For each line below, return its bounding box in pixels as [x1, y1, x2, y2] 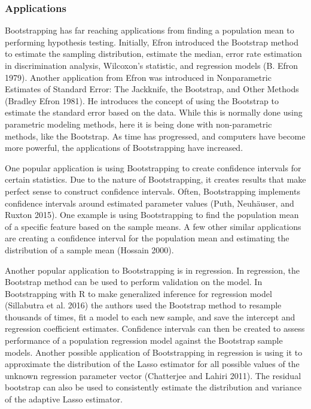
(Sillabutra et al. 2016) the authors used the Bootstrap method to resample [5, 299, 282, 311]
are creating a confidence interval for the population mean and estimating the [5, 232, 289, 244]
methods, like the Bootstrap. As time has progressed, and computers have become [5, 129, 306, 142]
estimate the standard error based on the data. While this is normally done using [5, 106, 303, 119]
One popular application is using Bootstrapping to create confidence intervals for [5, 161, 301, 174]
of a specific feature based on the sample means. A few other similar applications [5, 220, 301, 232]
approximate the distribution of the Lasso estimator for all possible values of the [5, 358, 300, 370]
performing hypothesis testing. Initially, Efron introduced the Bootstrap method [5, 35, 298, 48]
